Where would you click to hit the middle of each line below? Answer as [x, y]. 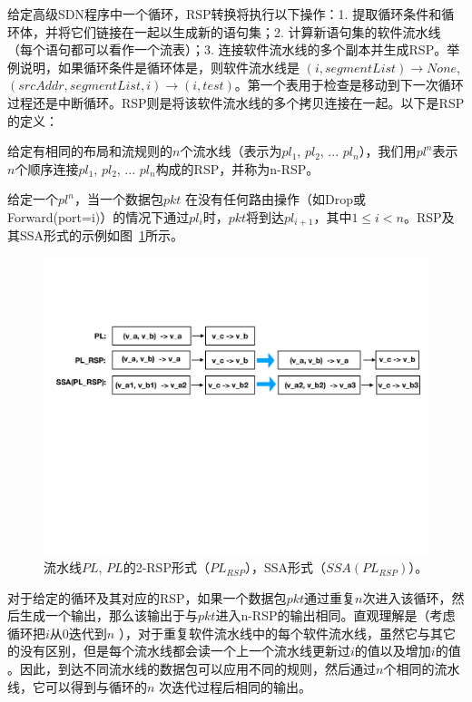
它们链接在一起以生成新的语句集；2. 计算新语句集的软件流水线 [256, 31]
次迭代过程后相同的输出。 [236, 686]
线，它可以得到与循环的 [77, 686]
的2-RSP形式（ [166, 567]
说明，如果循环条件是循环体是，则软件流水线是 [159, 67]
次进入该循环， [407, 597]
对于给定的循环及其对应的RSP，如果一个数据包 [147, 597]
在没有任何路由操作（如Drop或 [275, 199]
